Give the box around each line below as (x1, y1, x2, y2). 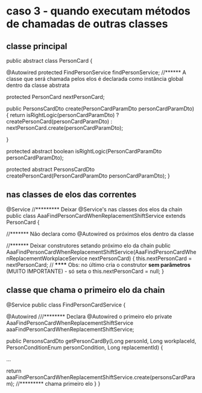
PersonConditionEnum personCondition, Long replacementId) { (6, 343, 163, 351)
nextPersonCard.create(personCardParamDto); (6, 124, 124, 131)
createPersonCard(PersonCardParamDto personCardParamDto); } (6, 172, 171, 179)
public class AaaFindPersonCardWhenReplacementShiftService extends (6, 212, 186, 219)
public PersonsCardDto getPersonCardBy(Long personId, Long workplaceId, (6, 337, 197, 345)
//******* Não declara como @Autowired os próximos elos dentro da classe (6, 230, 194, 237)
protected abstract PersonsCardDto (6, 166, 95, 173)
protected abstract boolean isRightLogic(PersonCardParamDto (6, 148, 162, 155)
